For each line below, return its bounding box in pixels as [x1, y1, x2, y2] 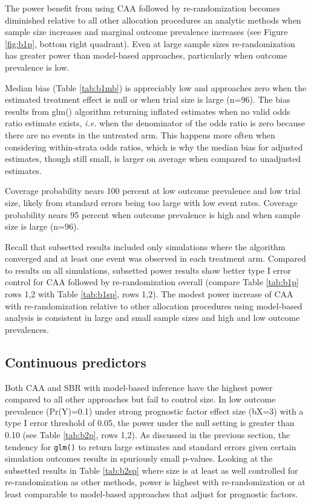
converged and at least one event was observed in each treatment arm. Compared [5, 252, 306, 265]
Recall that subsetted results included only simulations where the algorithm [5, 240, 286, 253]
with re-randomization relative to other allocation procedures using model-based [5, 299, 303, 312]
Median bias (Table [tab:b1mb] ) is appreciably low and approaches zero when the [5, 81, 307, 94]
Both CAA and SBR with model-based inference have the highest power [5, 381, 273, 393]
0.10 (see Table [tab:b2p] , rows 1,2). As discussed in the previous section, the [5, 428, 290, 441]
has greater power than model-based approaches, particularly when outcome [5, 49, 287, 62]
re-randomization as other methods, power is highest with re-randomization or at [5, 476, 306, 488]
